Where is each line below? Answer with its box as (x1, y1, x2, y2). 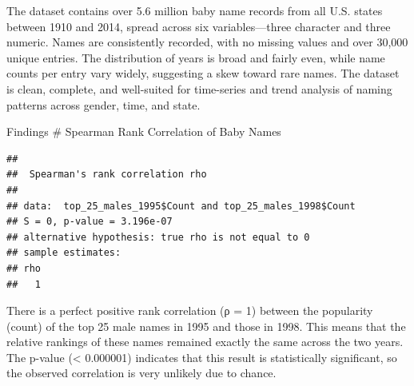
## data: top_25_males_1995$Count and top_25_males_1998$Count (6, 200, 356, 212)
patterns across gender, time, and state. (6, 96, 201, 113)
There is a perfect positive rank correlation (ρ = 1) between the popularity (6, 302, 373, 319)
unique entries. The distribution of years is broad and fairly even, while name (6, 49, 385, 66)
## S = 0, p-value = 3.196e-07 (6, 216, 173, 228)
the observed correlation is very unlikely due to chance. (6, 364, 277, 381)
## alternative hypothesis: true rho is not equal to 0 (6, 231, 310, 243)
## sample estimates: (6, 247, 121, 259)
